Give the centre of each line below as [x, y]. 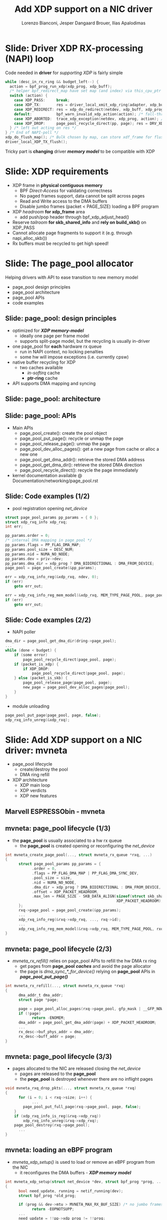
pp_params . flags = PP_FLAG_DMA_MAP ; [43, 545]
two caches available [41, 367]
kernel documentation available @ [47, 475]
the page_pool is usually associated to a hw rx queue [67, 840]
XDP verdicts [33, 791]
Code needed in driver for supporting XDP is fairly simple [64, 73]
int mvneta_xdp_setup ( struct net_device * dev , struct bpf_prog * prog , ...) [85, 1182]
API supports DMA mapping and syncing [54, 383]
